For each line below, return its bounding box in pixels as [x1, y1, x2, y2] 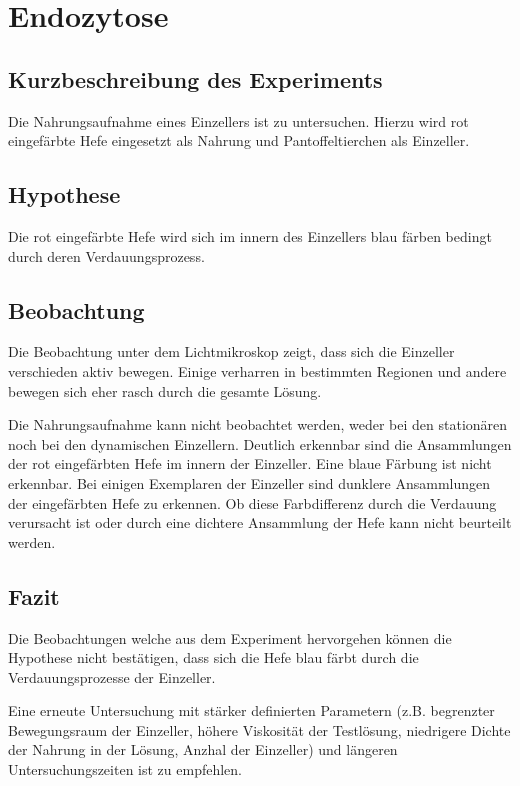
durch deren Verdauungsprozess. [8, 245, 205, 266]
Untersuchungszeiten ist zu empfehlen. [8, 759, 242, 780]
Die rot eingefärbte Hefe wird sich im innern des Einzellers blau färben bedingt [8, 225, 492, 246]
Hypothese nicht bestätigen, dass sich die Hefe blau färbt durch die [8, 647, 419, 668]
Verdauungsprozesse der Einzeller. [8, 666, 216, 687]
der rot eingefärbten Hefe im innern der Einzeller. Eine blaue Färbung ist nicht [8, 453, 492, 474]
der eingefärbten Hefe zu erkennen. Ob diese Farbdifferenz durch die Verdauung [8, 492, 497, 513]
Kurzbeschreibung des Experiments [8, 63, 383, 94]
